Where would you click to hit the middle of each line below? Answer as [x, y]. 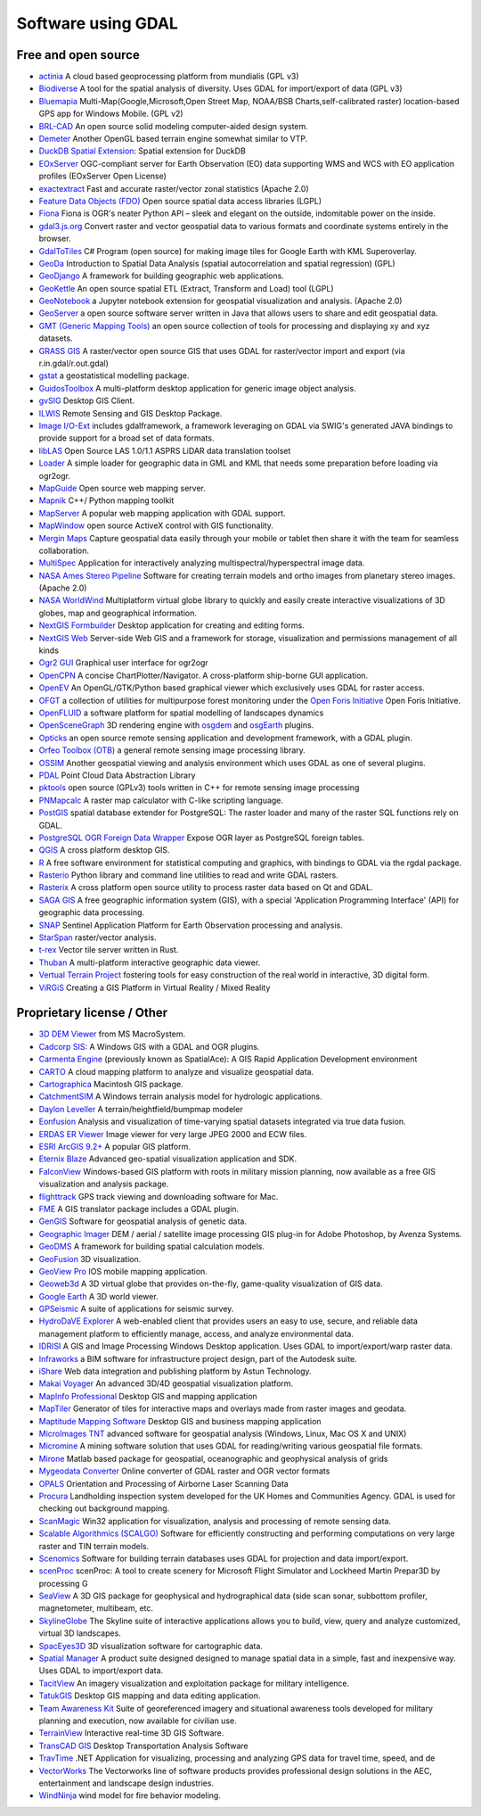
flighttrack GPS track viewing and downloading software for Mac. [159, 1196]
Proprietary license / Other [92, 1013]
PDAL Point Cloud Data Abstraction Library [117, 775]
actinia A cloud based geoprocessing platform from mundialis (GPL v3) [169, 77]
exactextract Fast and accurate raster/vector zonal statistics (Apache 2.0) [174, 188]
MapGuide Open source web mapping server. [122, 488]
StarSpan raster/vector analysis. [98, 937]
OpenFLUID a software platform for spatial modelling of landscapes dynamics [181, 713]
